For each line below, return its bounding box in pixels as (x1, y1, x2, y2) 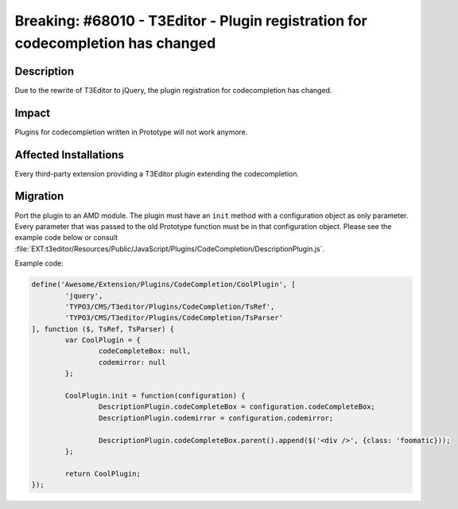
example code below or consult (14, 233, 118, 243)
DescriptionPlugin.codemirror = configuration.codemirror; (98, 414, 334, 422)
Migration (14, 189, 64, 203)
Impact (14, 106, 51, 119)
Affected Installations (14, 148, 125, 161)
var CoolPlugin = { (64, 336, 141, 345)
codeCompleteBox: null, (98, 347, 191, 356)
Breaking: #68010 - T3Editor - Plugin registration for (14, 12, 367, 29)
